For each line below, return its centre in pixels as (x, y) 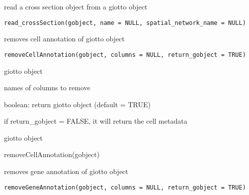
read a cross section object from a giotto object (76, 6)
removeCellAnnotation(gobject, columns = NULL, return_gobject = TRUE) (125, 55)
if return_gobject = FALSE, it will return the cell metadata (96, 121)
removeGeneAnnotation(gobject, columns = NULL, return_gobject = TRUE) (125, 187)
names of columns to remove (47, 88)
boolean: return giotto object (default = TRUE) (77, 104)
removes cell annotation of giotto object (64, 39)
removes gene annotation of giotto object (66, 171)
